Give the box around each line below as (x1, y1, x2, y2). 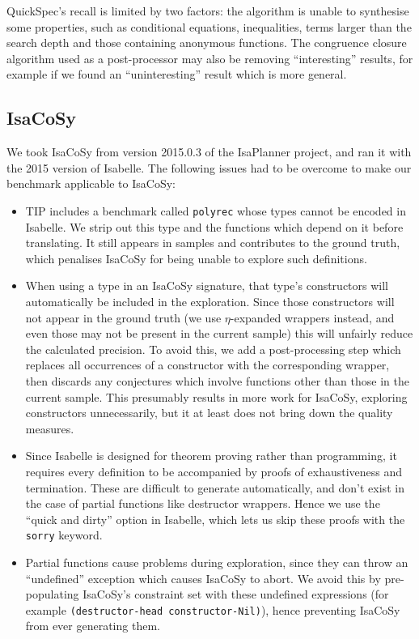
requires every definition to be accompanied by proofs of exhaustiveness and (25, 462, 403, 479)
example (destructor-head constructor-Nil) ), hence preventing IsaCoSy (25, 601, 400, 618)
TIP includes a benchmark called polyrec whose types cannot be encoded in (25, 202, 406, 219)
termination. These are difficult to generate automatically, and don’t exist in (25, 479, 404, 496)
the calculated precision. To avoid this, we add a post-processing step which (25, 340, 401, 357)
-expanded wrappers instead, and (230, 309, 395, 326)
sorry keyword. (25, 526, 103, 543)
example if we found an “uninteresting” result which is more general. (6, 66, 347, 83)
